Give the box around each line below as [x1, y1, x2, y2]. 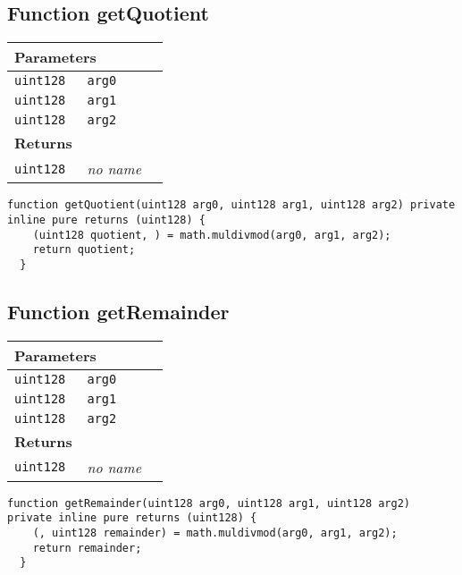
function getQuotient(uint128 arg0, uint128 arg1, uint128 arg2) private [7, 199, 456, 212]
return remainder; [32, 541, 142, 554]
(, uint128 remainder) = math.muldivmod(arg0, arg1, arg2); [32, 527, 398, 539]
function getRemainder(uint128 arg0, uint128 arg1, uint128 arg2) [7, 496, 411, 510]
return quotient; [32, 243, 136, 257]
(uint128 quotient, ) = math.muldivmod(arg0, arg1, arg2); [32, 228, 391, 241]
